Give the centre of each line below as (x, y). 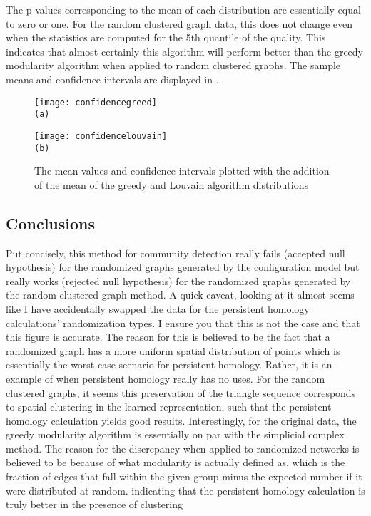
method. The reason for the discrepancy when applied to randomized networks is (183, 448)
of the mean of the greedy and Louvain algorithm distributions (171, 184)
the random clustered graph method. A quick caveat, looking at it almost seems (180, 295)
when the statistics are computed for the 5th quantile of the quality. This (166, 37)
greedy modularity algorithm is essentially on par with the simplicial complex (175, 434)
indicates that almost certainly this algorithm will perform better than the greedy (184, 51)
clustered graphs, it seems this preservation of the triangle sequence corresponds (181, 392)
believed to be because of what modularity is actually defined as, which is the (176, 462)
